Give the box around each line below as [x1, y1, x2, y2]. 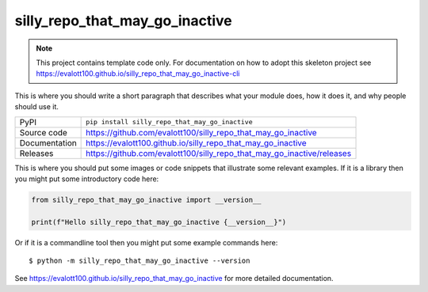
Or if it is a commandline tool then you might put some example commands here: [14, 237, 278, 247]
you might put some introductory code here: [14, 174, 159, 184]
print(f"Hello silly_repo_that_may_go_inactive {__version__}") [31, 218, 287, 226]
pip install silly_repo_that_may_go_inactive [86, 118, 253, 126]
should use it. [14, 102, 59, 112]
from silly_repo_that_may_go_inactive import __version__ [31, 195, 262, 204]
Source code [19, 127, 67, 138]
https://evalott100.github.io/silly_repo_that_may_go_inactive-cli [36, 69, 240, 78]
